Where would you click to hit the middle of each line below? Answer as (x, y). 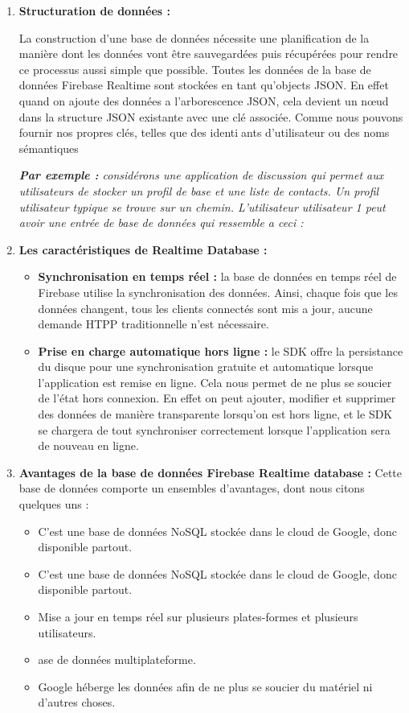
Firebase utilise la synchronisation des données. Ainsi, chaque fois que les (218, 292)
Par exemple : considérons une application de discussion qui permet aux (201, 175)
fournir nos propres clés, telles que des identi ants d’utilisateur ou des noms (204, 132)
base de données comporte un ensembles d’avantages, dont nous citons (192, 488)
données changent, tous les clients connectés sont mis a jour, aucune (205, 308)
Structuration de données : (94, 10)
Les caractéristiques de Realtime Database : (143, 249)
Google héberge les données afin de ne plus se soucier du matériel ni (205, 686)
